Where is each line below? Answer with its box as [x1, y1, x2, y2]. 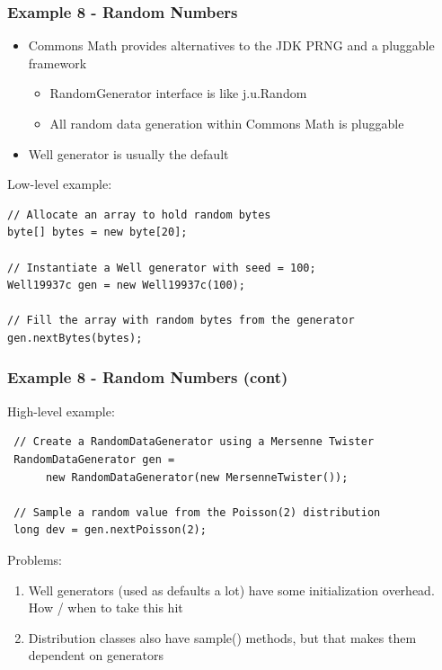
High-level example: [7, 401, 115, 420]
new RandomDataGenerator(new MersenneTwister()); [45, 470, 349, 484]
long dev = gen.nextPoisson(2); [13, 523, 207, 537]
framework [28, 53, 87, 72]
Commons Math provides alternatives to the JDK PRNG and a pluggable [28, 36, 435, 55]
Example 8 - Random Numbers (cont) [7, 366, 288, 389]
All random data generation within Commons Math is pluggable [49, 114, 404, 132]
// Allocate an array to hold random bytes [7, 208, 271, 221]
